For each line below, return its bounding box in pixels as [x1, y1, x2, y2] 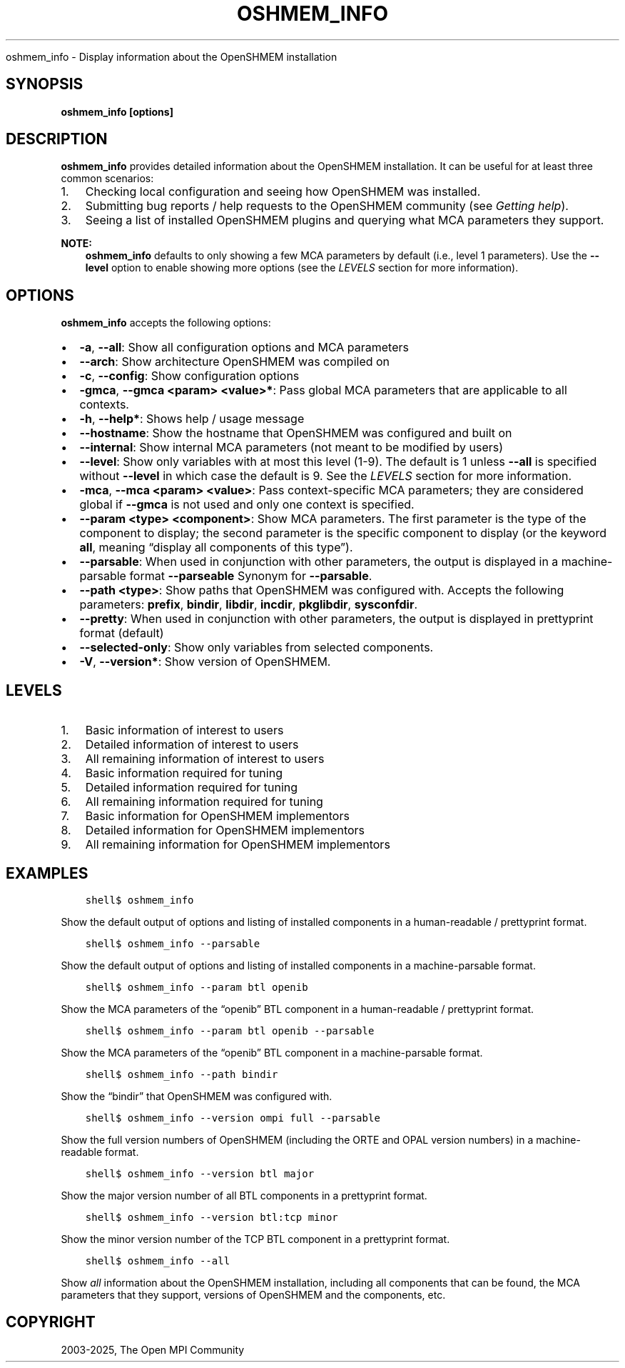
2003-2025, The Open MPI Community [61, 1343, 245, 1356]
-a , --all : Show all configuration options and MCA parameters [79, 340, 409, 355]
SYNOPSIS [6, 75, 83, 94]
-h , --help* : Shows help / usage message [79, 411, 305, 426]
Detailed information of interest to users [85, 737, 299, 752]
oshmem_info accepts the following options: [61, 316, 271, 329]
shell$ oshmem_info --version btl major [85, 1167, 315, 1179]
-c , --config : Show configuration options [79, 369, 300, 384]
